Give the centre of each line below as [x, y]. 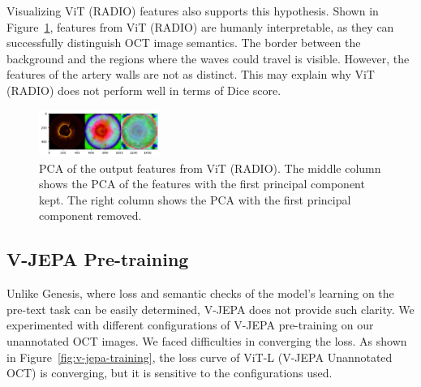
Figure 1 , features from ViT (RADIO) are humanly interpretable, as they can [200, 26]
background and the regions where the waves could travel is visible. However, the [208, 58]
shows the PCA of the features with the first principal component [202, 184]
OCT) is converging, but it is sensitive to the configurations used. [170, 373]
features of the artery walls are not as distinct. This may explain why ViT [191, 74]
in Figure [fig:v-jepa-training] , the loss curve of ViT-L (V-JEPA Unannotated [200, 357]
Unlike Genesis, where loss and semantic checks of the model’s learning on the [200, 293]
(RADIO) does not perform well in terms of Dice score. [144, 90]
